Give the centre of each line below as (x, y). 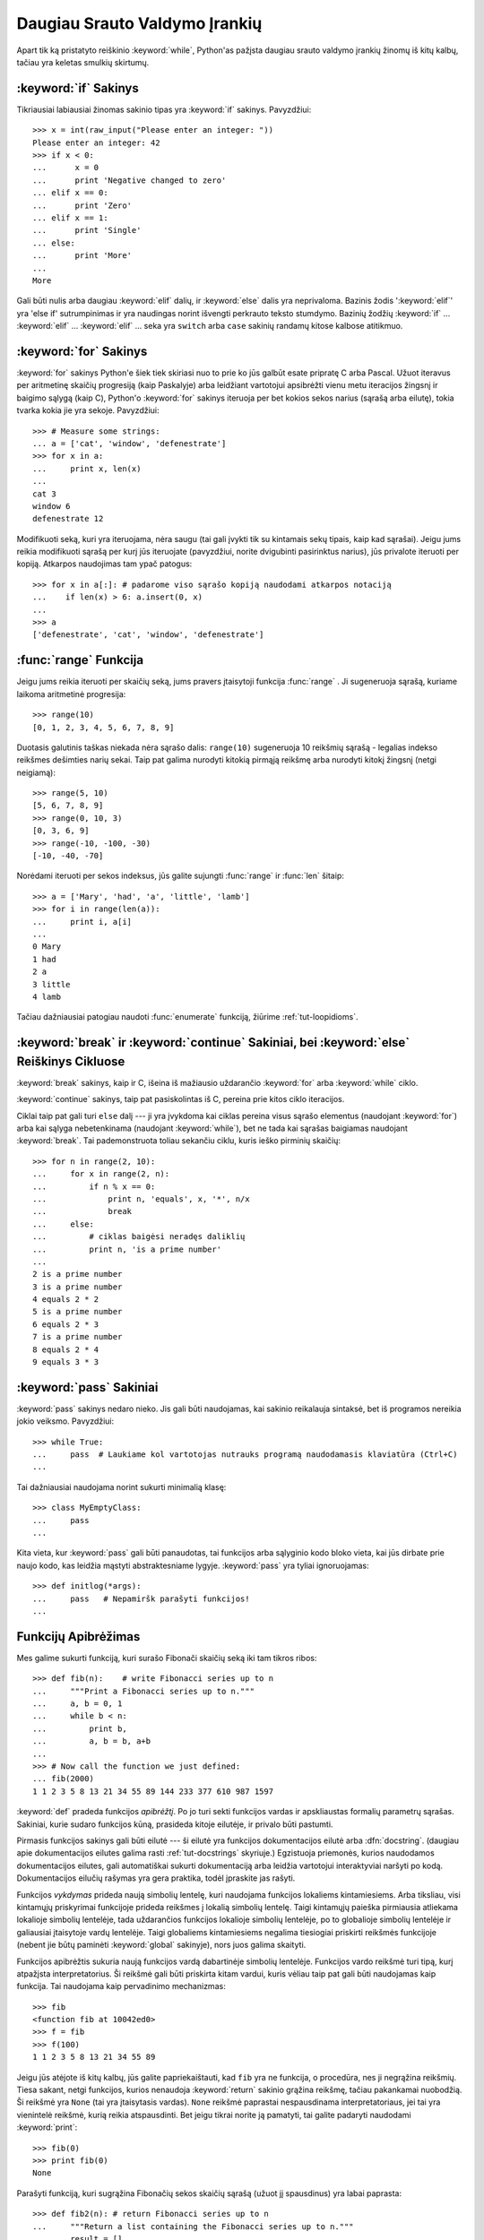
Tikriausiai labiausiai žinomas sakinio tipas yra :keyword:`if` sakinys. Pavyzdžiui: (164, 109)
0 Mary (47, 947)
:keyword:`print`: (47, 2127)
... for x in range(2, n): (101, 1174)
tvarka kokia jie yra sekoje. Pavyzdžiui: (88, 410)
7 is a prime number (78, 1337)
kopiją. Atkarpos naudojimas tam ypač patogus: (104, 564)
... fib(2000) (63, 1779)
